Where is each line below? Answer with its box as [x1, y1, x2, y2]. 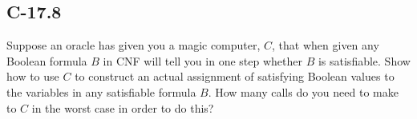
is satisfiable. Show [318, 52, 411, 69]
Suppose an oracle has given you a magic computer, [6, 37, 261, 54]
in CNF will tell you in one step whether [103, 52, 302, 69]
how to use [6, 68, 59, 85]
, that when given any [272, 37, 379, 54]
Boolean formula [6, 52, 87, 69]
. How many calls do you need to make [208, 83, 399, 100]
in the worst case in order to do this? [31, 99, 214, 116]
